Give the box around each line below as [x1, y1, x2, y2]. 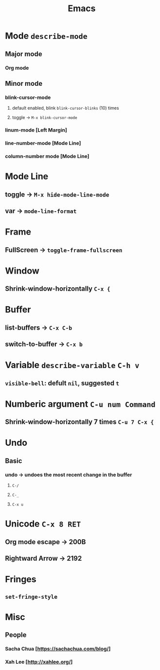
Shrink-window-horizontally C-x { [5, 285, 110, 293]
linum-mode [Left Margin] [5, 127, 67, 134]
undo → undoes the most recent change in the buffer [5, 471, 132, 478]
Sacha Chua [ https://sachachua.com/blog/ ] [5, 646, 111, 652]
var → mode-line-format [5, 207, 77, 215]
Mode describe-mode [5, 30, 88, 41]
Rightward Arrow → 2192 [5, 554, 82, 563]
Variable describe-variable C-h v [5, 359, 140, 371]
